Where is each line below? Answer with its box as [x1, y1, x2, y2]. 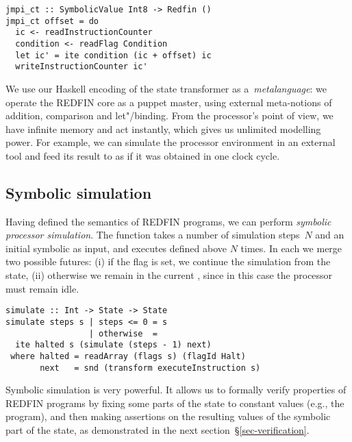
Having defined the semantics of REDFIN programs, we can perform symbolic [5, 214, 331, 228]
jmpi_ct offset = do [5, 16, 99, 26]
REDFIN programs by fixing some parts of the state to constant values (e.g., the [5, 395, 344, 410]
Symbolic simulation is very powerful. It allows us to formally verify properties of [5, 382, 347, 397]
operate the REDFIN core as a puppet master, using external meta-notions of [5, 95, 332, 109]
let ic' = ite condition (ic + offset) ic [15, 50, 212, 60]
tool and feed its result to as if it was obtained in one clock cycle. [5, 148, 280, 162]
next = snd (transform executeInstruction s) [40, 363, 261, 373]
